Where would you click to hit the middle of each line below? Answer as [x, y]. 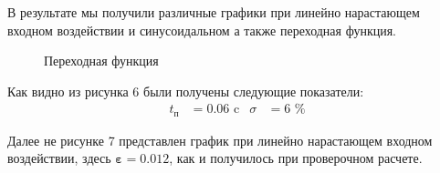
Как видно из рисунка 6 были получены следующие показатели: [186, 91]
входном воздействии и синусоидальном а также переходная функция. [202, 30]
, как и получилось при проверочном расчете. [296, 158]
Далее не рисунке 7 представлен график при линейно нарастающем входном [220, 140]
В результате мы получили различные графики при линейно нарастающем [214, 12]
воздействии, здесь [59, 158]
